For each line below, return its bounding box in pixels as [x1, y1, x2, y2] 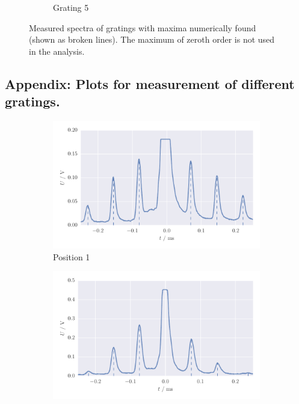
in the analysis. [29, 44, 85, 57]
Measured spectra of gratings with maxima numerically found [29, 21, 256, 34]
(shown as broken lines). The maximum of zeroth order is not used [29, 33, 275, 46]
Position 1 [53, 250, 90, 263]
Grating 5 [53, 1, 89, 13]
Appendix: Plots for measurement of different [5, 74, 295, 93]
